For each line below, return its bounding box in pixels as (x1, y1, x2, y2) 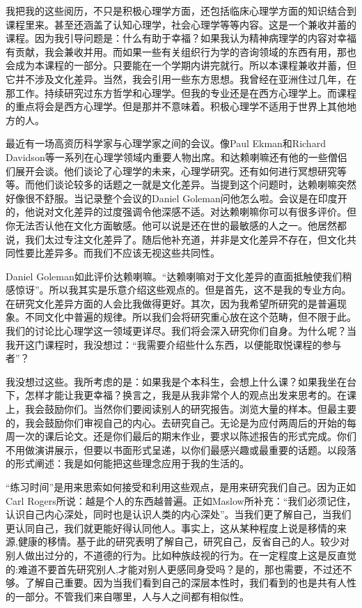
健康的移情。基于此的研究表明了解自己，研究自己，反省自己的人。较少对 (17, 534, 349, 549)
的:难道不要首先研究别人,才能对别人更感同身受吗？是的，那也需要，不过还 (6, 561, 343, 576)
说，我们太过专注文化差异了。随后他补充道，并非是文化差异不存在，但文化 (6, 231, 347, 246)
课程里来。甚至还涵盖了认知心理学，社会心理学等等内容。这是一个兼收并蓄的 (6, 17, 356, 31)
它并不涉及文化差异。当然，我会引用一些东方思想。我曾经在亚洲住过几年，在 (6, 71, 356, 86)
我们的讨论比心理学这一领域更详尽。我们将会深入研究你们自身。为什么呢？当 (6, 324, 356, 338)
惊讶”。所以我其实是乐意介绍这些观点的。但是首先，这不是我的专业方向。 (15, 282, 352, 297)
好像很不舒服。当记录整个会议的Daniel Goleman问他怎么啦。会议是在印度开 (6, 190, 347, 205)
